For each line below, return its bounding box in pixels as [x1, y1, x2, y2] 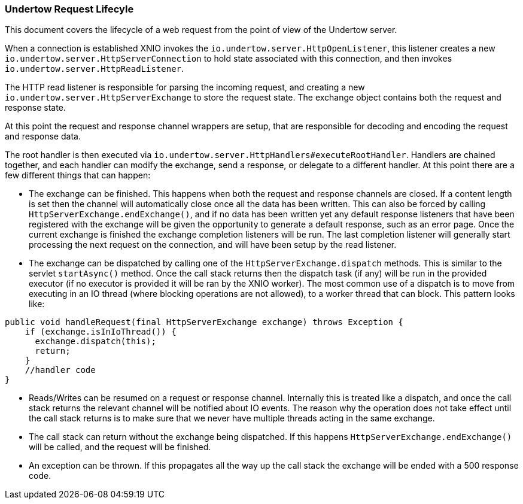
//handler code [25, 365, 96, 375]
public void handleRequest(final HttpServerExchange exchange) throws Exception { [5, 317, 403, 327]
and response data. [5, 131, 81, 142]
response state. [5, 102, 66, 113]
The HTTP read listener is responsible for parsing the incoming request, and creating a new [5, 82, 365, 93]
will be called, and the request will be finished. [29, 442, 211, 453]
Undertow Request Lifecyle [5, 3, 134, 15]
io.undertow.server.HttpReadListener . [5, 63, 184, 74]
